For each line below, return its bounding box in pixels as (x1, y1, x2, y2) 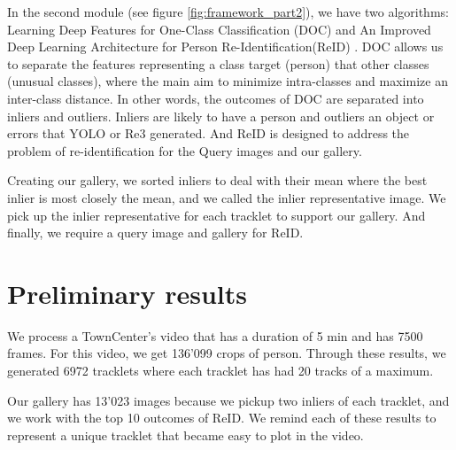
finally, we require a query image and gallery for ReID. (7, 223, 304, 242)
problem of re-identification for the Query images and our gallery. (7, 141, 362, 159)
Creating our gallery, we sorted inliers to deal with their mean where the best (7, 171, 428, 190)
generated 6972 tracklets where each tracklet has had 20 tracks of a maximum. (7, 361, 434, 380)
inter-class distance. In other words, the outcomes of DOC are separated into (7, 89, 424, 107)
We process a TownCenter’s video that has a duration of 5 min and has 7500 (7, 326, 423, 345)
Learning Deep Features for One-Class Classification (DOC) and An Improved (7, 19, 431, 38)
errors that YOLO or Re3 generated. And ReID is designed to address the (7, 124, 410, 143)
